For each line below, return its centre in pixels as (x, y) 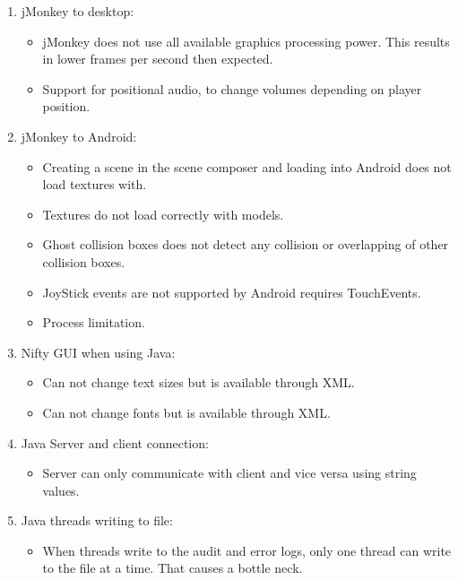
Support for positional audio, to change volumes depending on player (232, 88)
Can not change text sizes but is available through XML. (199, 382)
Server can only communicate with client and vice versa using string (229, 473)
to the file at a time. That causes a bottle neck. (173, 568)
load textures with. (95, 184)
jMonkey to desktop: (78, 11)
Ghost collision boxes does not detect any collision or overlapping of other (246, 244)
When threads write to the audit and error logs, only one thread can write (247, 550)
